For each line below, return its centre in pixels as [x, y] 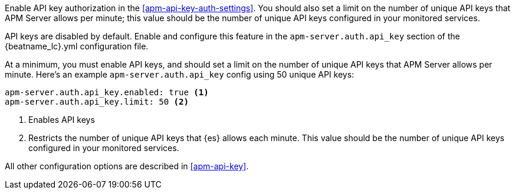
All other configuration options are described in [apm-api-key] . [127, 166]
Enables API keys [62, 120]
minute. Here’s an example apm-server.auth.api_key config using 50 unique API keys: [180, 74]
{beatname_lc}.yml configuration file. [77, 46]
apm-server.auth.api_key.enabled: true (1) [107, 92]
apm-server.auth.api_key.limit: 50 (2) [97, 102]
